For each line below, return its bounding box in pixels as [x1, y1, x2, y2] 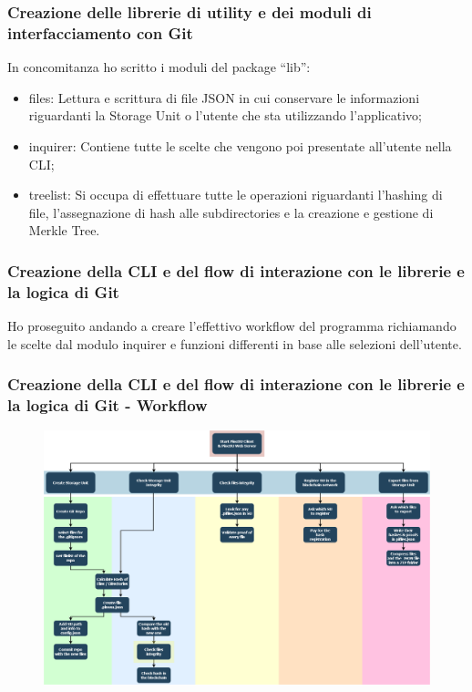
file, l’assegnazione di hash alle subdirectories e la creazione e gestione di [28, 202, 434, 222]
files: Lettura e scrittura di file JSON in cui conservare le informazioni [28, 88, 420, 107]
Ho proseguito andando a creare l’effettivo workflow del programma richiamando [7, 316, 457, 336]
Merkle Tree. [28, 221, 100, 240]
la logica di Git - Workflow [7, 394, 208, 417]
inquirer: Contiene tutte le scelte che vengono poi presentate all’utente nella [28, 136, 452, 155]
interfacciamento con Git [7, 21, 193, 44]
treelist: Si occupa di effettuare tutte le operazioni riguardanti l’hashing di [28, 185, 443, 204]
